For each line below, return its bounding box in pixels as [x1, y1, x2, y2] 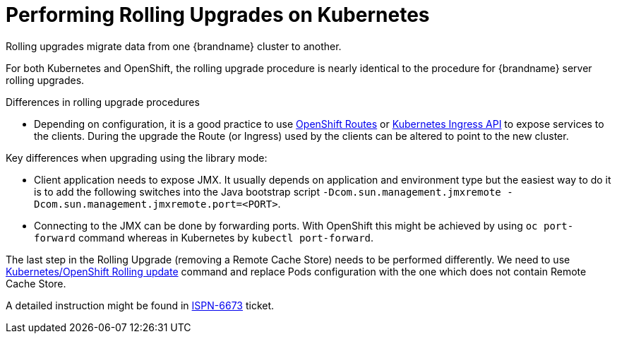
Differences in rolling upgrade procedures [6, 95, 200, 108]
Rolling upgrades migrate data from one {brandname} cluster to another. [6, 40, 342, 52]
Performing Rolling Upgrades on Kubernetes [6, 3, 430, 27]
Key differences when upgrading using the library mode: [6, 151, 268, 164]
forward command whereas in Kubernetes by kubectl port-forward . [34, 231, 374, 244]
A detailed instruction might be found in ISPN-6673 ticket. [6, 299, 275, 311]
